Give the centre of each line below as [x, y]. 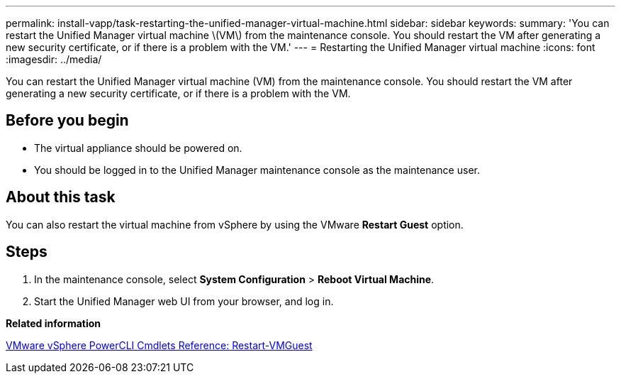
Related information [54, 323]
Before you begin [67, 121]
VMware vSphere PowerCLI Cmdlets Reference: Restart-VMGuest [159, 345]
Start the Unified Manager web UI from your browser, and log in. [184, 301]
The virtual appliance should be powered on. [138, 148]
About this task [61, 197]
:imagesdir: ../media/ [54, 59]
